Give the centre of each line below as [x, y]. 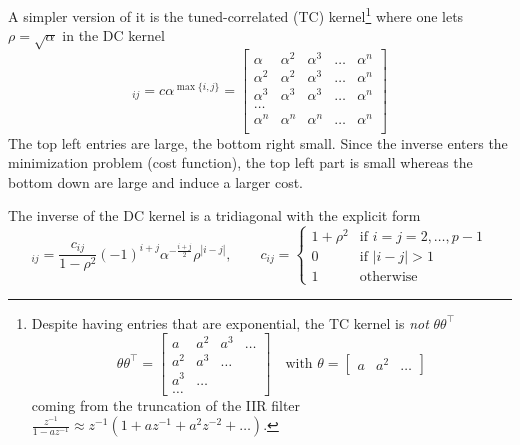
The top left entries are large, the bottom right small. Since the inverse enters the [258, 142]
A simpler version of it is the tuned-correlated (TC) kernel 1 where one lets [236, 14]
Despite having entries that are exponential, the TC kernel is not [230, 322]
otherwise [388, 277]
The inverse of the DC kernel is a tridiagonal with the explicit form [214, 215]
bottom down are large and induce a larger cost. [156, 181]
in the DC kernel [113, 35]
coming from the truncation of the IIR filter [166, 404]
